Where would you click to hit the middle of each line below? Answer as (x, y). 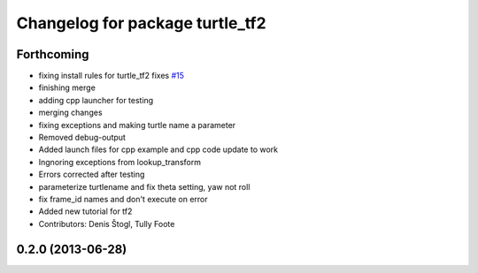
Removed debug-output (82, 138)
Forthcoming (53, 54)
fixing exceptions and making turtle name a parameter (137, 125)
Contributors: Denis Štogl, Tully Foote (107, 224)
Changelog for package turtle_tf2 (141, 23)
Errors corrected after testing (92, 174)
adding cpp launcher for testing (96, 100)
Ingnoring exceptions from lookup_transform (119, 162)
